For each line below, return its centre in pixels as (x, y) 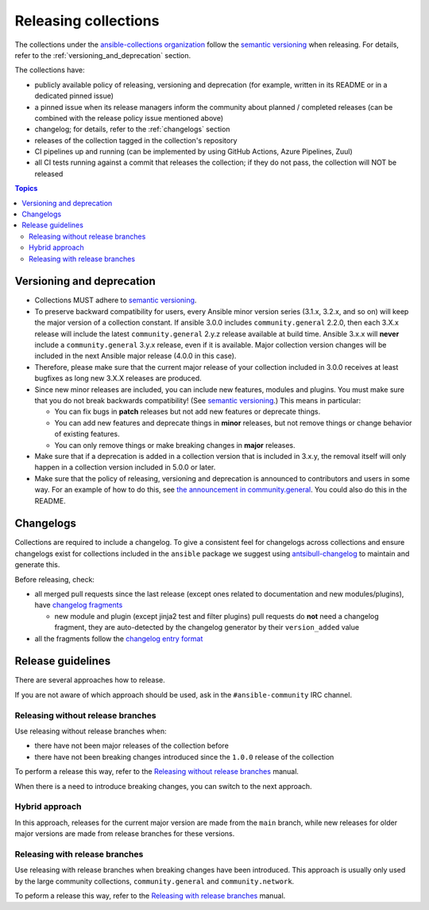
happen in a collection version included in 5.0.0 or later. (125, 467)
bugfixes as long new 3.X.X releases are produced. (118, 379)
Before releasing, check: (55, 579)
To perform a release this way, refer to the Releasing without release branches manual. (157, 772)
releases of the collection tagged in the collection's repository (136, 140)
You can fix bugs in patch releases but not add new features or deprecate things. (187, 412)
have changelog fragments (79, 605)
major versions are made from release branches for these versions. (125, 834)
